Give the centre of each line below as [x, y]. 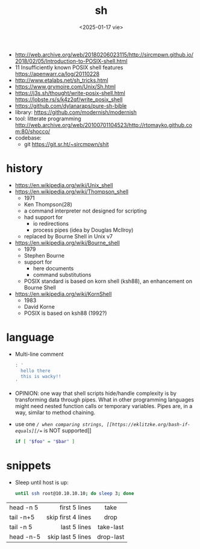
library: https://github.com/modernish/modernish [76, 112]
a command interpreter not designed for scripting [85, 211]
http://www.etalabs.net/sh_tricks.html [61, 80]
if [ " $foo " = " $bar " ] [45, 442]
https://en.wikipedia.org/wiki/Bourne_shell [67, 243]
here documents [53, 268]
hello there [36, 371]
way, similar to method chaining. [55, 412]
